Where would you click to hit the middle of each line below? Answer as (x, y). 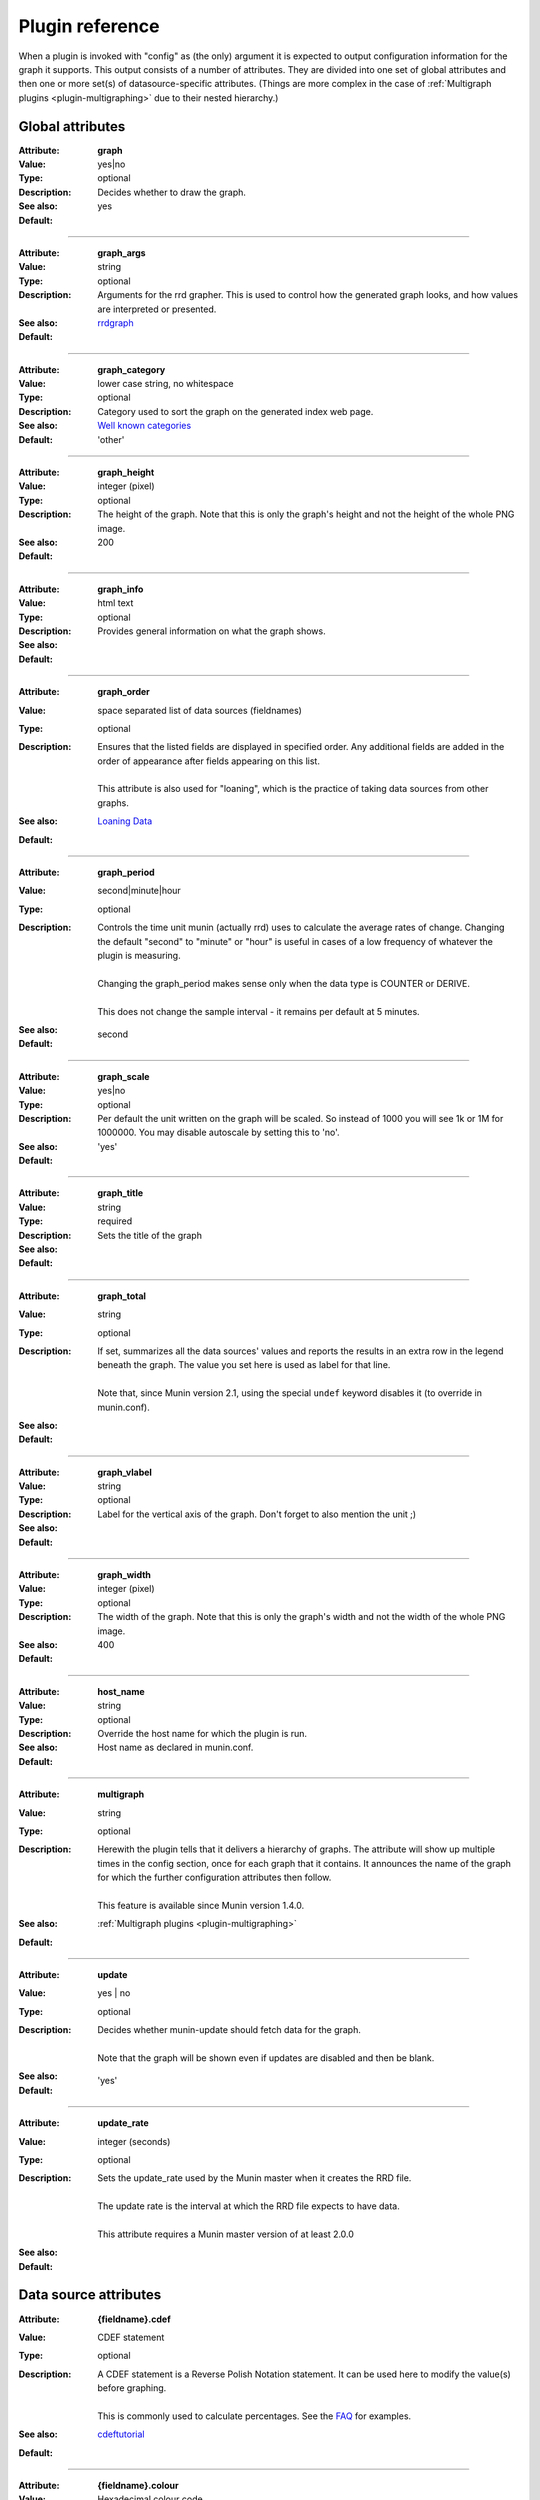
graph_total (122, 1296)
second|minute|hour (139, 891)
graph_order (123, 692)
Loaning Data (125, 821)
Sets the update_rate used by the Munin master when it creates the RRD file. (254, 2178)
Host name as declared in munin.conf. (175, 1747)
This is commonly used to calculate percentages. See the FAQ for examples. (254, 2416)
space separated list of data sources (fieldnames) (199, 710)
